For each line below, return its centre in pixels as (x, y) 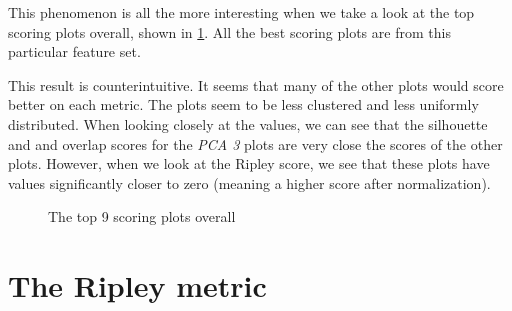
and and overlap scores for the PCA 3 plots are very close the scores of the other (255, 143)
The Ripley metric (137, 285)
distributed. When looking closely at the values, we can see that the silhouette (248, 123)
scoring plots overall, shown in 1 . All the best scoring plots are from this (229, 31)
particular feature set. (74, 51)
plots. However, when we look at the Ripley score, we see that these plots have (249, 163)
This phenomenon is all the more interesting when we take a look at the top (241, 12)
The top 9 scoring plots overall (142, 216)
